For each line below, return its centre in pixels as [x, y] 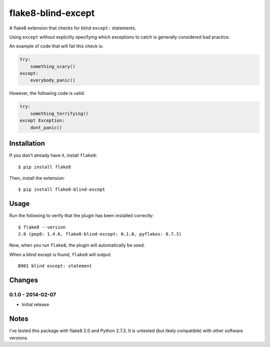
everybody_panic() [53, 80]
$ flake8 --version [42, 227]
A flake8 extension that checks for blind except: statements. [73, 28]
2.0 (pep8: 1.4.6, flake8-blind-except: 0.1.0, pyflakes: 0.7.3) [100, 234]
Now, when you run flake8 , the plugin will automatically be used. [77, 245]
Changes [24, 280]
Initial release [35, 305]
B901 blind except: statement [55, 266]
